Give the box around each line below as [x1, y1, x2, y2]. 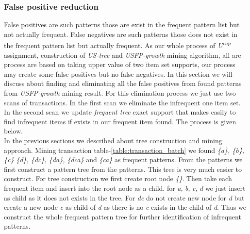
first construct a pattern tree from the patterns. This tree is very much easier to [4, 164, 242, 174]
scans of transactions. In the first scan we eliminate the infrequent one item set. [4, 97, 241, 107]
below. [4, 126, 23, 136]
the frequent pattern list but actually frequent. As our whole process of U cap [4, 39, 231, 50]
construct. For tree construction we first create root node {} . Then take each [4, 173, 232, 184]
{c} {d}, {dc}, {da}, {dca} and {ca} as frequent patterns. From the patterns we [4, 154, 243, 165]
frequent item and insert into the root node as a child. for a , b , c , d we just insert [4, 183, 246, 193]
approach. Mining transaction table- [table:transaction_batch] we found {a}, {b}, [4, 145, 245, 155]
